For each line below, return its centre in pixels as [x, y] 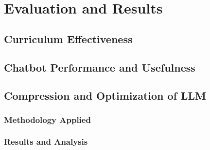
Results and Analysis [46, 142]
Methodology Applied [47, 119]
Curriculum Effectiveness [68, 38]
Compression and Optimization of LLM [105, 96]
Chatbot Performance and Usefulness [100, 67]
